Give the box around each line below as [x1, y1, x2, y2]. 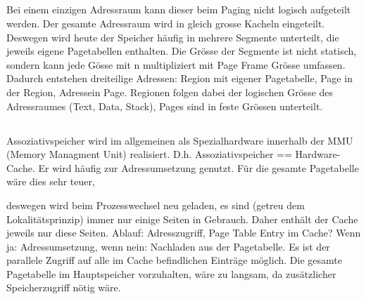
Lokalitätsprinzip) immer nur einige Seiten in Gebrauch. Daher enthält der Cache [6, 211, 358, 226]
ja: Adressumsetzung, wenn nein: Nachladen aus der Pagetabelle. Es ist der [6, 239, 330, 253]
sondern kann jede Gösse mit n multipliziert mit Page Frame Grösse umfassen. [6, 57, 346, 72]
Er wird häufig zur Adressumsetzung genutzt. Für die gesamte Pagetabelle [38, 160, 359, 175]
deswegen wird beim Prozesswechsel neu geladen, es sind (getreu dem [6, 197, 305, 212]
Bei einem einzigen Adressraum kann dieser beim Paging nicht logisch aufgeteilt [6, 2, 351, 17]
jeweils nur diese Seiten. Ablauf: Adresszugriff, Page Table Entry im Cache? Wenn [6, 225, 361, 240]
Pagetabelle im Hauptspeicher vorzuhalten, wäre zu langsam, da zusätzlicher [6, 266, 336, 281]
